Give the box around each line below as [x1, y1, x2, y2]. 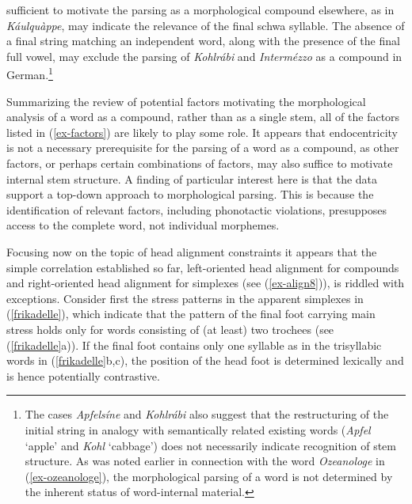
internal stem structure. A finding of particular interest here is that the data [6, 170, 378, 187]
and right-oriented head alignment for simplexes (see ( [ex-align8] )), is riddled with [6, 275, 405, 291]
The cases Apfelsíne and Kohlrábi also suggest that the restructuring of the [25, 406, 389, 423]
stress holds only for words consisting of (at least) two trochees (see [6, 320, 334, 337]
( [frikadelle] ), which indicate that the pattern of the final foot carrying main [6, 305, 376, 322]
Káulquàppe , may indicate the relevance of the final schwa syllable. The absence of [6, 17, 405, 33]
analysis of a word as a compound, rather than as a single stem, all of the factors [6, 108, 400, 125]
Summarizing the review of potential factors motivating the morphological [6, 93, 366, 109]
